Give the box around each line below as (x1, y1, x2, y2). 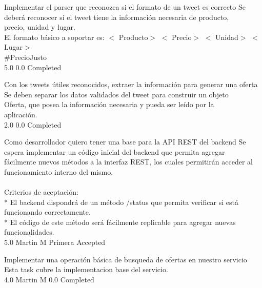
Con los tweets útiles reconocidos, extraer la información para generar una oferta (4, 79, 258, 90)
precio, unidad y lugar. (4, 22, 75, 32)
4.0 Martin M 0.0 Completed (4, 274, 94, 284)
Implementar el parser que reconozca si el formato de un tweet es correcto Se (4, 2, 246, 12)
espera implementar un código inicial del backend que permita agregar (4, 146, 225, 157)
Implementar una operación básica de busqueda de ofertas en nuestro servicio (4, 254, 247, 264)
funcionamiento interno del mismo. (4, 166, 113, 177)
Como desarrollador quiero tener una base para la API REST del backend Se (4, 136, 246, 147)
